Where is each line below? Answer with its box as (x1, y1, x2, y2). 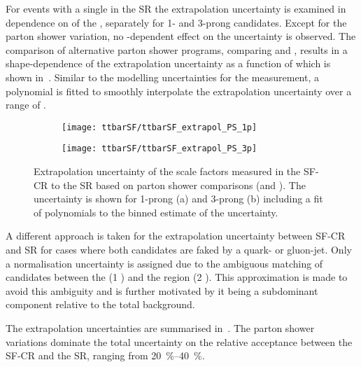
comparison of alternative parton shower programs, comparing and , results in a (6, 42, 348, 57)
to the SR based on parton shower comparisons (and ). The (51, 177, 306, 192)
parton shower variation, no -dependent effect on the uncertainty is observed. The (6, 29, 356, 43)
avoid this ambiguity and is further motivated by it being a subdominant (6, 283, 318, 298)
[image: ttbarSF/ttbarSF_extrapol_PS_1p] (62, 122, 257, 132)
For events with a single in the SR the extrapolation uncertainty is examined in (6, 1, 346, 15)
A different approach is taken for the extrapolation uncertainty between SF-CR (6, 228, 346, 243)
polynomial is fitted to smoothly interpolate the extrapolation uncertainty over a (6, 83, 352, 98)
